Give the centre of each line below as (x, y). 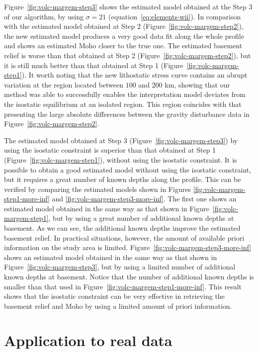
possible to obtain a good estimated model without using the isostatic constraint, (128, 169)
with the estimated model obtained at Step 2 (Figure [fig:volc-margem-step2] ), (124, 26)
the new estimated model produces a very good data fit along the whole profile (124, 36)
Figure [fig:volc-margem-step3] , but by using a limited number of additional (120, 267)
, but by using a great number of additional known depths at (141, 218)
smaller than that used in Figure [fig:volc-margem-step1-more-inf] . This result (123, 286)
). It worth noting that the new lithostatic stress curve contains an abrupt (134, 75)
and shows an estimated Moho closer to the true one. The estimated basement (123, 45)
